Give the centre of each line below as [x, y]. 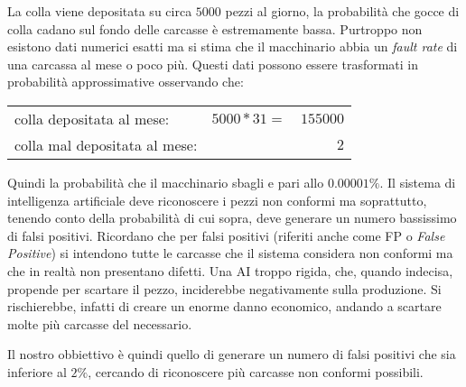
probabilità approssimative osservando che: [126, 82]
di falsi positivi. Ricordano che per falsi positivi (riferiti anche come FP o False [226, 235]
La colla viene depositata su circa [100, 11]
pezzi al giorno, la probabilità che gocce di [342, 11]
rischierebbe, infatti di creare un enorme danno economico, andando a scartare [224, 306]
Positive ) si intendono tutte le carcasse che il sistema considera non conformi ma [230, 253]
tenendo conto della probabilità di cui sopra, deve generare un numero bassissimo [232, 218]
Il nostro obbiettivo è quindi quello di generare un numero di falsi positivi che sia [232, 354]
